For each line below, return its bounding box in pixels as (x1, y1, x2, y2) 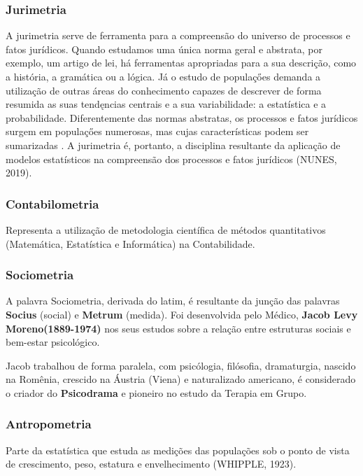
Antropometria (6, 415, 92, 433)
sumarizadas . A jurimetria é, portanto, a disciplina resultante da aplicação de (6, 137, 341, 152)
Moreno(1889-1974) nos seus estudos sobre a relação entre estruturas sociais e (6, 321, 351, 335)
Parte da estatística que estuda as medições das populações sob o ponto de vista (6, 442, 350, 457)
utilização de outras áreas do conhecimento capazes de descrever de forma (6, 83, 322, 97)
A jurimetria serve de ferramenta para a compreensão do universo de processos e (6, 28, 350, 43)
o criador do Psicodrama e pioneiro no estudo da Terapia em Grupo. (6, 385, 307, 400)
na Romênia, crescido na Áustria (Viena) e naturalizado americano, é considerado (6, 372, 356, 386)
